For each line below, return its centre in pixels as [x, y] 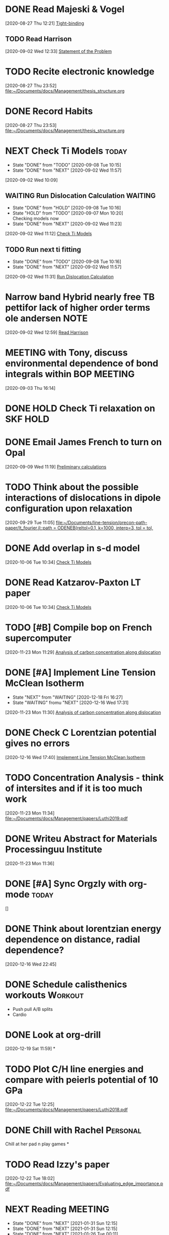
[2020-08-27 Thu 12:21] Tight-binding [45, 23]
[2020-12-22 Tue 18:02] [30, 1178]
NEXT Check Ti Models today [66, 151]
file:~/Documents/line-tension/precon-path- [101, 523]
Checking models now [36, 219]
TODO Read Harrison [38, 39]
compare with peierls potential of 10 [82, 1080]
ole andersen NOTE [47, 319]
